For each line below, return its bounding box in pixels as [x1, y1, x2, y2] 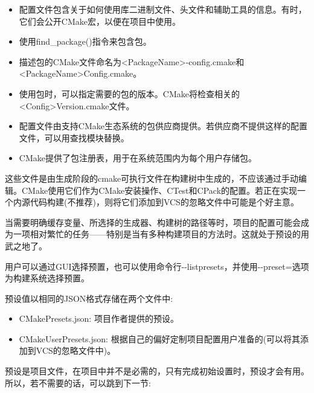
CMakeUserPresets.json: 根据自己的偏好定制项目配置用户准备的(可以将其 [19, 332, 301, 345]
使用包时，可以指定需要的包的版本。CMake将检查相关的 [19, 87, 240, 100]
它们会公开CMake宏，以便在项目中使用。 [19, 14, 181, 27]
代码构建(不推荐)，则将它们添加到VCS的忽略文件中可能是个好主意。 [30, 196, 299, 208]
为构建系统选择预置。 [5, 272, 89, 284]
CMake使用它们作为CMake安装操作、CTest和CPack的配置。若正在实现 [21, 184, 298, 196]
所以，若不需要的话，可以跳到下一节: [5, 376, 151, 389]
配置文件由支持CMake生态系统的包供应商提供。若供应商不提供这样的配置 [19, 120, 307, 132]
